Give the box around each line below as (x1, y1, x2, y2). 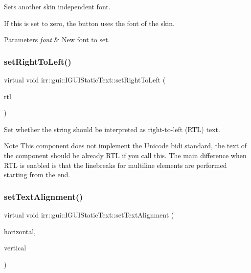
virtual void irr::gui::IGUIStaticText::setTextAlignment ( (4, 209, 174, 219)
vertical (4, 243, 26, 253)
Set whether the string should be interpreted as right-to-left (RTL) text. (4, 124, 220, 134)
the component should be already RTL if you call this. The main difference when (4, 150, 247, 160)
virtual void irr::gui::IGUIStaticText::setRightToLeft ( (4, 75, 166, 84)
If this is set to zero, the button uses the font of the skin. (4, 18, 175, 28)
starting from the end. (4, 169, 70, 180)
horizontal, (4, 226, 36, 236)
